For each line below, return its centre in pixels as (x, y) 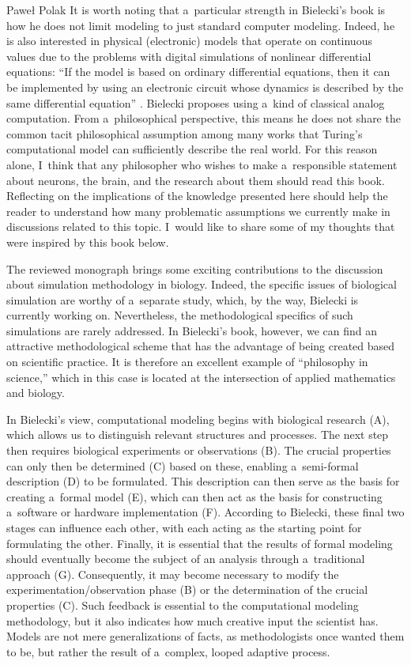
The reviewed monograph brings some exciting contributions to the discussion (195, 268)
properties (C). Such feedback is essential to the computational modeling (183, 605)
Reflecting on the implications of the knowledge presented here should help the (197, 196)
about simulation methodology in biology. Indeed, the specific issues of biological (202, 284)
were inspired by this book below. (88, 242)
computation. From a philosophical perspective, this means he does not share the (204, 118)
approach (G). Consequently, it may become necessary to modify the (173, 574)
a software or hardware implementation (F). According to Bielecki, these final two (205, 512)
